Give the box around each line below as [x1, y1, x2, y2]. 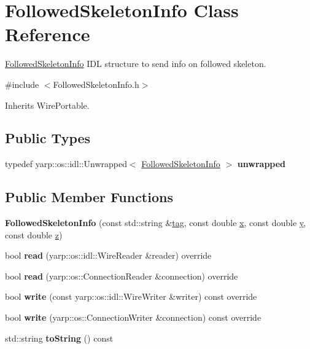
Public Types [5, 128, 91, 147]
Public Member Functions [5, 187, 173, 206]
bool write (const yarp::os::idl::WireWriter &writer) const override [5, 290, 257, 303]
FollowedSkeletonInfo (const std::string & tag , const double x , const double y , [5, 216, 306, 229]
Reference [5, 22, 90, 47]
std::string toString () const [5, 331, 114, 344]
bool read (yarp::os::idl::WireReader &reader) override [5, 249, 212, 262]
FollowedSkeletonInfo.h [53, 77, 139, 90]
